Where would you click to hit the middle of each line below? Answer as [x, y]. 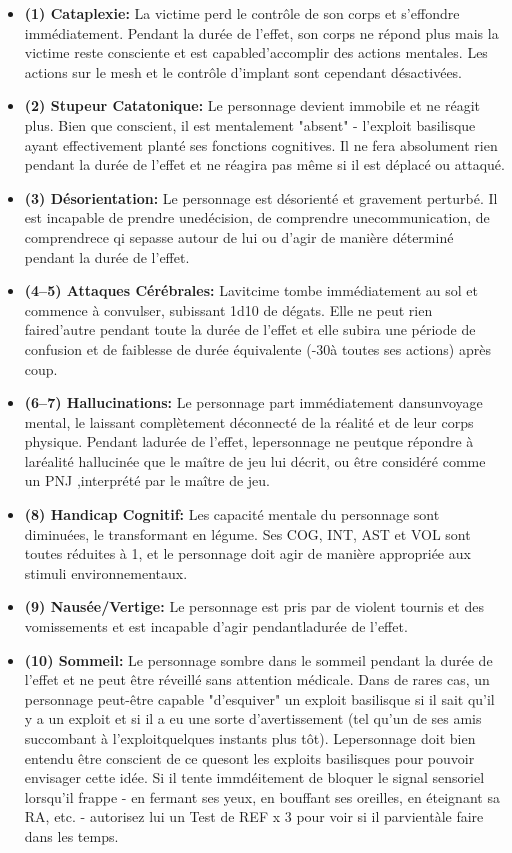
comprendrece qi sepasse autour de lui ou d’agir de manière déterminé [239, 236]
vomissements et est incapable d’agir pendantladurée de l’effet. [216, 626]
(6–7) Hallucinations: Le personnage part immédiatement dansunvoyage [253, 402]
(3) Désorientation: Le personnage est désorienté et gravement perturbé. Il [261, 197]
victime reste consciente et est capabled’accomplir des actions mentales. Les [256, 52]
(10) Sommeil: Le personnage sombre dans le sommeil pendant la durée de [258, 659]
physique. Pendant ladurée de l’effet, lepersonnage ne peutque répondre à [249, 441]
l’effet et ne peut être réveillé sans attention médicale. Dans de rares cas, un [257, 679]
